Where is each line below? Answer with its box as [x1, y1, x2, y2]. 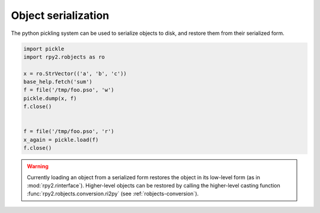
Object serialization [11, 9, 110, 22]
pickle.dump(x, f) [23, 95, 77, 102]
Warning [27, 163, 49, 170]
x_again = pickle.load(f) [23, 136, 99, 143]
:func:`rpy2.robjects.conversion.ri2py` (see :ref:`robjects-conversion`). [27, 190, 199, 198]
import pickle [23, 45, 65, 52]
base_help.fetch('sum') [23, 79, 93, 85]
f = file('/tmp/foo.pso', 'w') [23, 86, 115, 93]
